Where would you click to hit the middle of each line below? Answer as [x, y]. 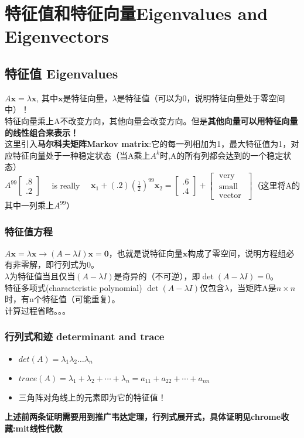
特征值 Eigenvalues [62, 73]
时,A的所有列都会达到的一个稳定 [221, 155]
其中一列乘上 [29, 205]
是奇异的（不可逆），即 [157, 276]
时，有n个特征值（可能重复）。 [62, 299]
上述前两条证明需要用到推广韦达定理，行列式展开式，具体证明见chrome [143, 417]
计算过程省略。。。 [37, 310]
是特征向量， [88, 97]
